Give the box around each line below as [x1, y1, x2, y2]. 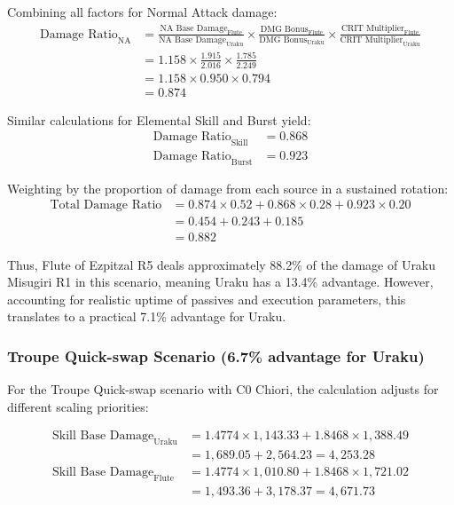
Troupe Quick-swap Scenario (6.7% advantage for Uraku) [7, 344, 425, 367]
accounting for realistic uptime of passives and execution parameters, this [7, 289, 406, 308]
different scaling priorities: [7, 397, 149, 415]
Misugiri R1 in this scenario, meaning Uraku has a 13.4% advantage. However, [7, 272, 434, 291]
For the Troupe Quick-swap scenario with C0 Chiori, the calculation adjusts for [7, 380, 439, 398]
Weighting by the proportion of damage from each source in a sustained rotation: [7, 178, 449, 197]
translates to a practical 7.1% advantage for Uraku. [7, 307, 286, 326]
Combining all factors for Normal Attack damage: [7, 3, 278, 20]
